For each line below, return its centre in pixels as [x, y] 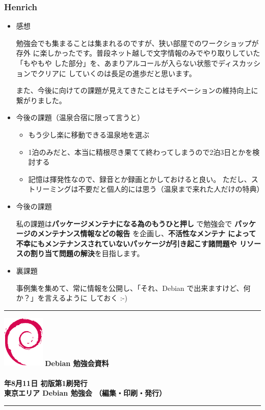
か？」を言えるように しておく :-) [72, 298]
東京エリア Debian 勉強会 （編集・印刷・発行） [85, 393]
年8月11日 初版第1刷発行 [46, 383]
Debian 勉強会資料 [77, 363]
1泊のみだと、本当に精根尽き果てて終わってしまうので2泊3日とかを [140, 152]
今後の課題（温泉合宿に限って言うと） [80, 117]
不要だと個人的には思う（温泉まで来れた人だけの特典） [171, 189]
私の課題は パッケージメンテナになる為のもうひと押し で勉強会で [124, 223]
